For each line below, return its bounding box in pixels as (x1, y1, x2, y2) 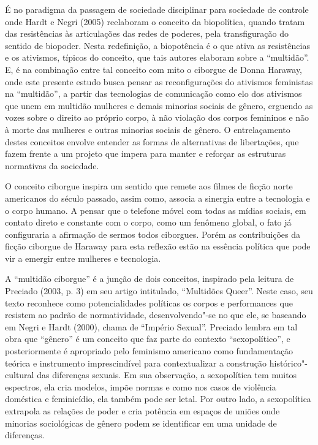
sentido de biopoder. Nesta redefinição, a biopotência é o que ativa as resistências (5, 39, 310, 51)
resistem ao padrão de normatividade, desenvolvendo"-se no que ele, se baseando (5, 308, 306, 321)
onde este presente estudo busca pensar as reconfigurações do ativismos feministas (5, 75, 313, 88)
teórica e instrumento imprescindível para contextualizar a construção (5, 356, 267, 369)
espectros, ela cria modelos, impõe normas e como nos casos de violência (5, 380, 276, 393)
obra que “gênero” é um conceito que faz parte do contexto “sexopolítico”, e (5, 332, 290, 345)
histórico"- (269, 356, 308, 369)
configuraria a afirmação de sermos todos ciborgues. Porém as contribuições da (5, 227, 300, 240)
